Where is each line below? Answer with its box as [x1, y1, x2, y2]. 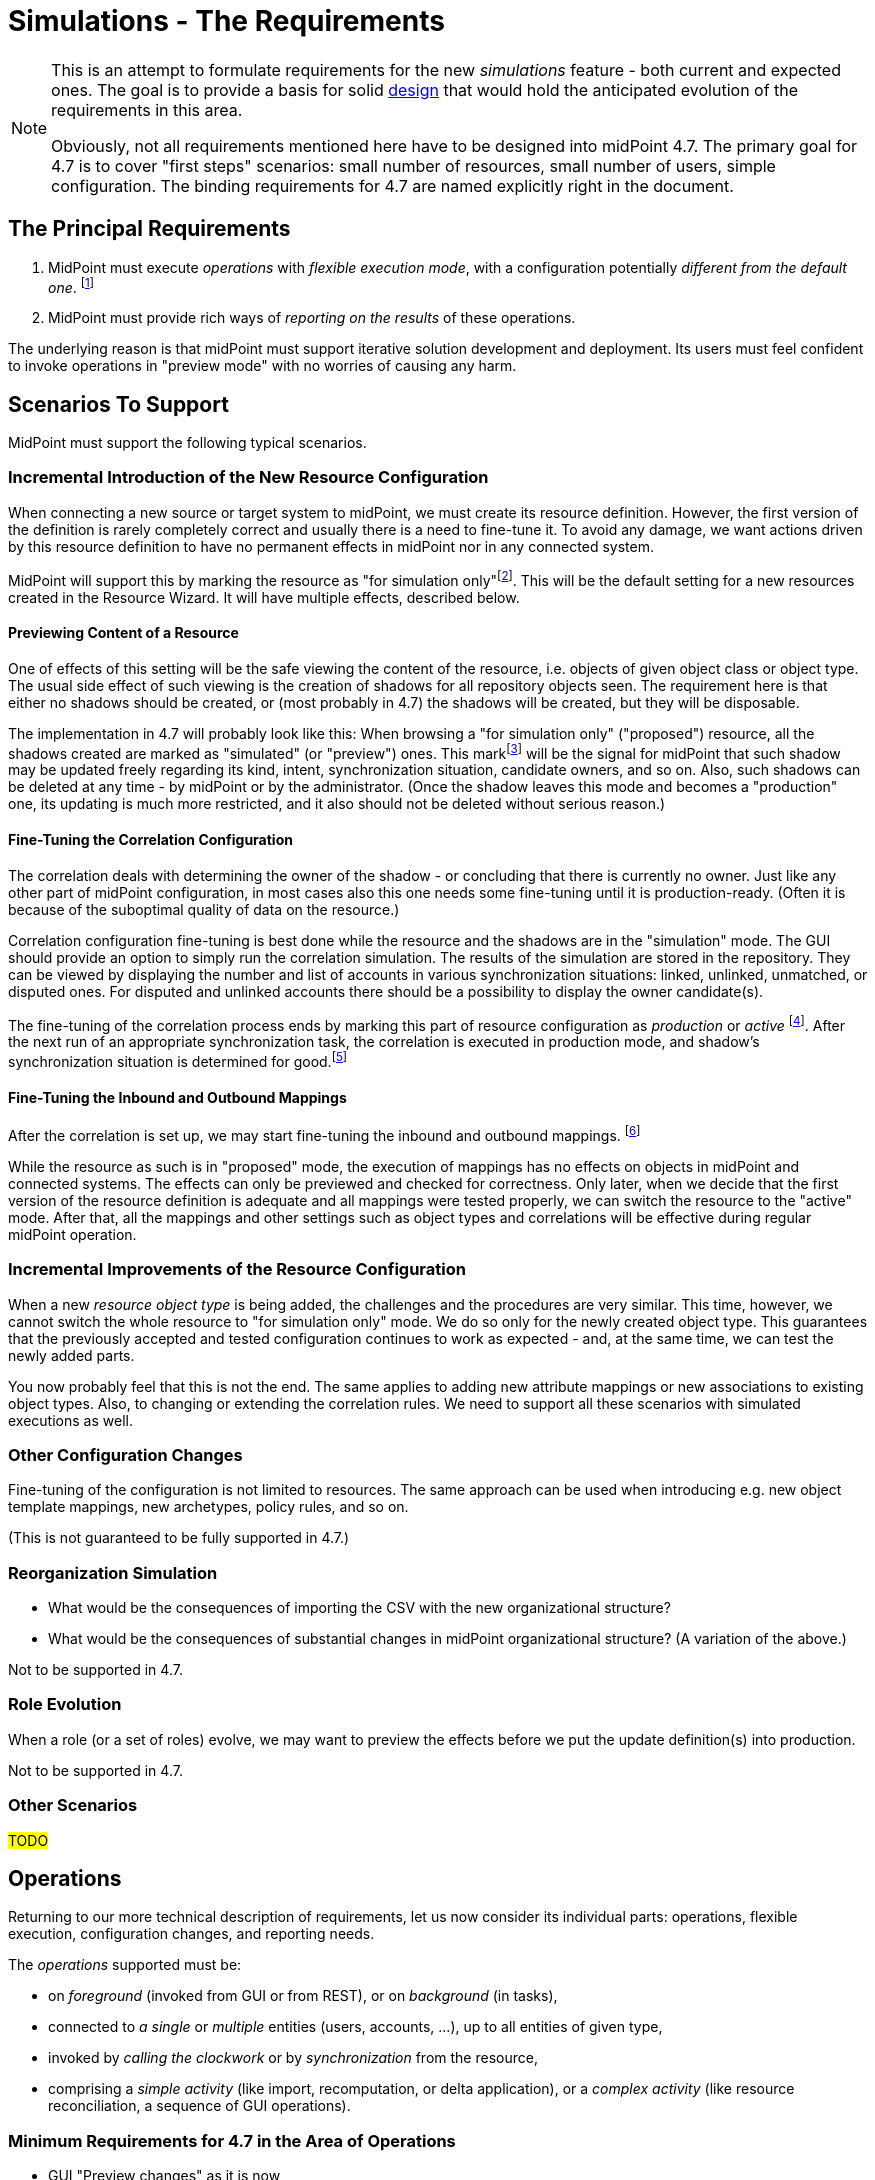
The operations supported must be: [8, 1956, 242, 1974]
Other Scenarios [8, 1795, 138, 1816]
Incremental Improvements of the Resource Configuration [8, 1259, 466, 1280]
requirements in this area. [51, 99, 243, 120]
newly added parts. [8, 1346, 135, 1364]
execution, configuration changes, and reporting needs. [8, 1925, 375, 1943]
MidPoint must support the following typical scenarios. [8, 434, 367, 452]
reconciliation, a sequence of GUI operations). [48, 2097, 351, 2115]
